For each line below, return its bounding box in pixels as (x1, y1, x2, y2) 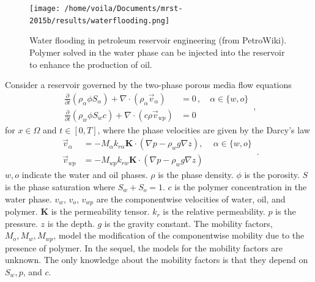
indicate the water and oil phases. (21, 168, 148, 181)
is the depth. (47, 217, 95, 229)
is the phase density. (158, 168, 234, 181)
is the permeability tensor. (51, 205, 150, 218)
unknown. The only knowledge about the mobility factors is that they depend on (5, 253, 308, 266)
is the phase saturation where (5, 180, 115, 193)
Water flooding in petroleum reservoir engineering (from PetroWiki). (29, 34, 287, 46)
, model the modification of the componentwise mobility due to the (53, 229, 305, 242)
